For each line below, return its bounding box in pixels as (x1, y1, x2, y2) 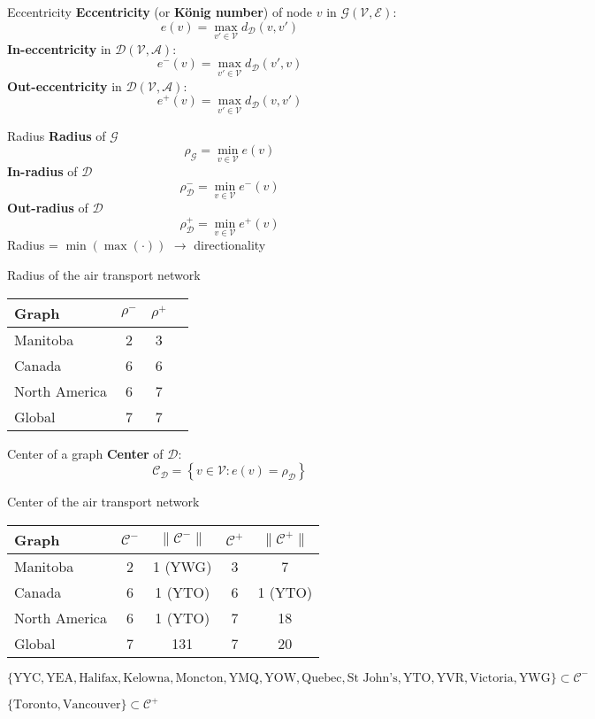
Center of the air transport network (7, 492, 200, 511)
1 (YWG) (153, 555, 212, 576)
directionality (194, 236, 266, 254)
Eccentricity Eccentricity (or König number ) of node (7, 3, 313, 20)
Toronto (13, 699, 57, 712)
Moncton (175, 671, 224, 684)
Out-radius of (7, 198, 88, 217)
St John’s (347, 671, 398, 684)
